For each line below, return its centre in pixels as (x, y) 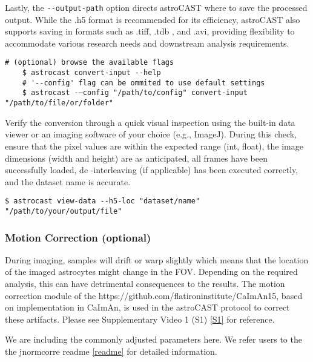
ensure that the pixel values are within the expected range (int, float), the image (154, 146)
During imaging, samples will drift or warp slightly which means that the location (157, 259)
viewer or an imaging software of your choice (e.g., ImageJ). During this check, (151, 134)
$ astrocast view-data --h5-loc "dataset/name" (103, 201)
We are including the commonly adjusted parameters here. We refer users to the (153, 339)
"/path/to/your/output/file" (64, 211)
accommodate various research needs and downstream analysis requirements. (147, 43)
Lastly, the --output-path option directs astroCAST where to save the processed (156, 7)
